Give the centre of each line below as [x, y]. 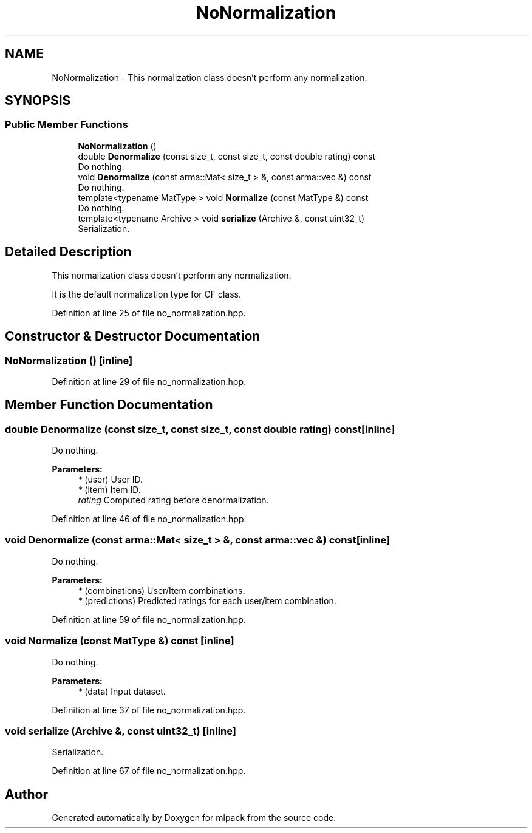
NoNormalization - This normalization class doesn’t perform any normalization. [210, 77]
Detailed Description [68, 252]
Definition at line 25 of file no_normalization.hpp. [149, 313]
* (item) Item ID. [109, 490]
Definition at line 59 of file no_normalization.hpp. [149, 619]
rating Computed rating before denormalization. [173, 500]
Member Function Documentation [109, 405]
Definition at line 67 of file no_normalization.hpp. [149, 771]
